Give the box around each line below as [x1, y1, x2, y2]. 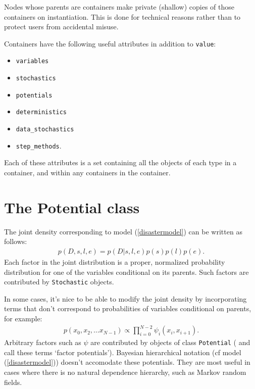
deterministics [16, 109, 67, 116]
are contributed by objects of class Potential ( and [90, 337, 250, 348]
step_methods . [16, 140, 62, 151]
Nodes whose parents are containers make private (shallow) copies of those [4, 2, 235, 12]
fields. [4, 376, 22, 387]
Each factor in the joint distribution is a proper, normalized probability [4, 256, 225, 267]
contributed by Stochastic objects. [4, 276, 114, 287]
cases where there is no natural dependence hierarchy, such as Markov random [4, 366, 246, 377]
